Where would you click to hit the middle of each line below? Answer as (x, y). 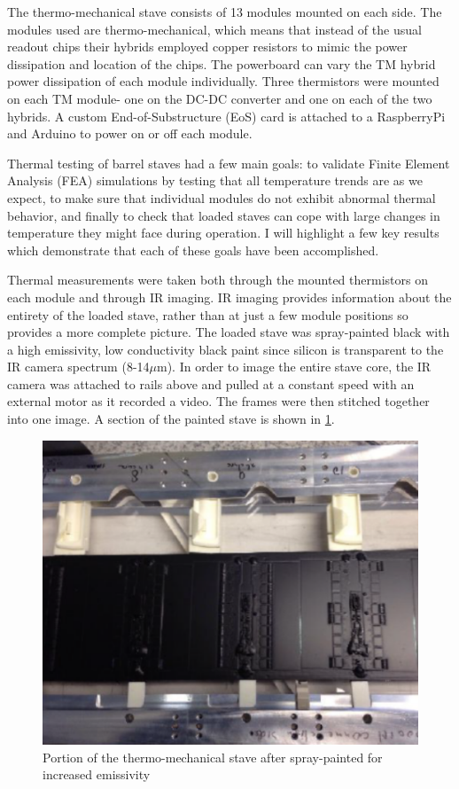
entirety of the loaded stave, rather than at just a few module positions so (208, 314)
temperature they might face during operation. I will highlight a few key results (223, 233)
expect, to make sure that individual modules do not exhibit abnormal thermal (222, 197)
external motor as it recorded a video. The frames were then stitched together (218, 401)
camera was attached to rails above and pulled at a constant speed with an (211, 383)
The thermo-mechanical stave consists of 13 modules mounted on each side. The (225, 12)
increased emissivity (97, 774)
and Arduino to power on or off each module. (130, 133)
